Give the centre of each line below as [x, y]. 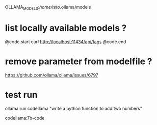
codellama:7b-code [25, 118]
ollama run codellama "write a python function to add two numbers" [74, 108]
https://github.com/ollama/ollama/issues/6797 [52, 75]
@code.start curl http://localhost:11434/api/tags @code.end [65, 42]
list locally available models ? [66, 28]
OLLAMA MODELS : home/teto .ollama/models [48, 8]
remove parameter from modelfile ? [78, 61]
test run [21, 95]
